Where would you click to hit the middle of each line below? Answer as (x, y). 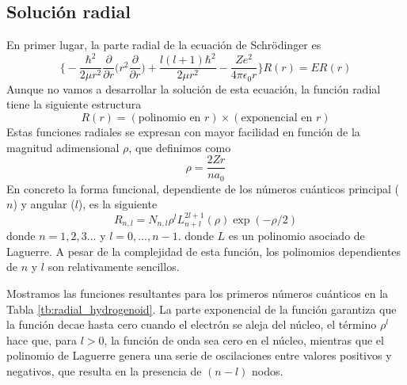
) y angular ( (44, 204)
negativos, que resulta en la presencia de (104, 370)
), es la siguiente (118, 204)
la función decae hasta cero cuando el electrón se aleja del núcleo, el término (192, 324)
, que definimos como (180, 147)
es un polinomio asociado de (297, 236)
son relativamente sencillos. (114, 267)
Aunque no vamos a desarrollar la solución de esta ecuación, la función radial (194, 88)
